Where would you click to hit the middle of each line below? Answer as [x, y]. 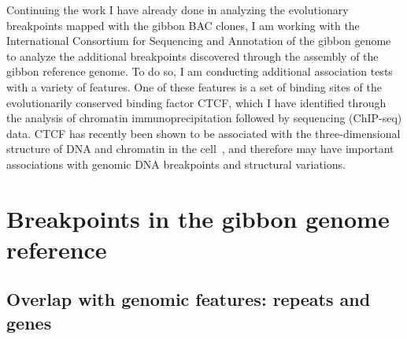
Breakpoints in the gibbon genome [198, 218]
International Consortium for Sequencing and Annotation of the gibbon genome [199, 41]
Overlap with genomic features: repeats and [189, 299]
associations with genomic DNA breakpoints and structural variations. [176, 164]
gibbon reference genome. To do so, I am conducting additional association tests [200, 71]
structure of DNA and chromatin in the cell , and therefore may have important [200, 149]
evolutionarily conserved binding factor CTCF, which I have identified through [196, 102]
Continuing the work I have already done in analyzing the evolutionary [178, 9]
